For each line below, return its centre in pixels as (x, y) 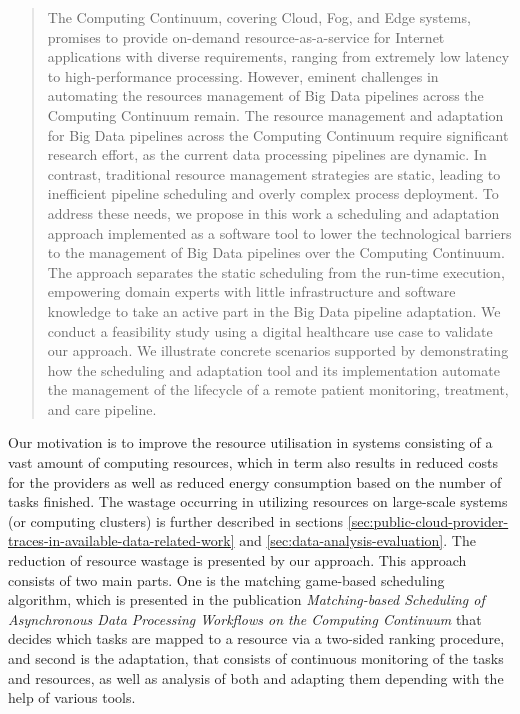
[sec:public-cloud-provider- (428, 520)
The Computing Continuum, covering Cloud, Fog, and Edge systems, (259, 17)
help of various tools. (72, 697)
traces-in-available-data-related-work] (121, 540)
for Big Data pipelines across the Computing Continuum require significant (278, 134)
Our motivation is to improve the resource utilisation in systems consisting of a (250, 442)
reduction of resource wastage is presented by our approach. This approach (237, 560)
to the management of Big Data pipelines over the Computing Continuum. (276, 252)
